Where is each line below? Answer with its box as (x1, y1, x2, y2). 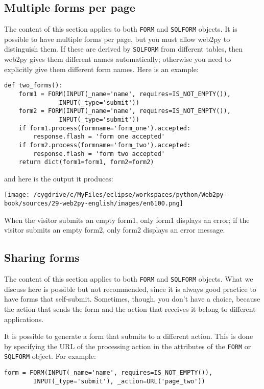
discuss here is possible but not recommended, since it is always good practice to (4, 283, 256, 294)
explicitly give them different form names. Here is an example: (4, 63, 199, 74)
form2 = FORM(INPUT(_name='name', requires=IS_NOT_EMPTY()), (18, 107, 231, 115)
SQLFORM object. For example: (4, 351, 96, 361)
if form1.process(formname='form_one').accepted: (18, 124, 191, 132)
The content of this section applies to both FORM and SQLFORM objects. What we (4, 273, 253, 284)
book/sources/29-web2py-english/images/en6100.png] (4, 200, 183, 208)
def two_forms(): (4, 82, 63, 89)
